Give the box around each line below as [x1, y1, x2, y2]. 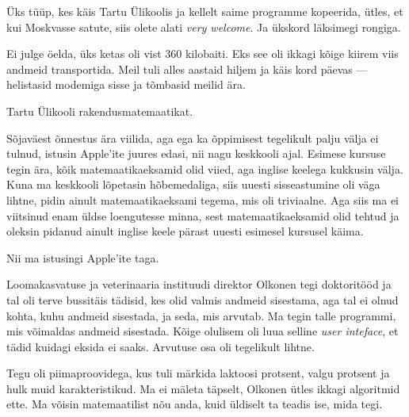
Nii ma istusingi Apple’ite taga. [6, 249, 159, 266]
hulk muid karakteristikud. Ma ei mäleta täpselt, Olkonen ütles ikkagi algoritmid [6, 380, 400, 396]
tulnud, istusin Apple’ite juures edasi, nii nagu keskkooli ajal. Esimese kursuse [6, 145, 386, 162]
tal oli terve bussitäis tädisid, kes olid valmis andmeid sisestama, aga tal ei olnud [6, 291, 399, 308]
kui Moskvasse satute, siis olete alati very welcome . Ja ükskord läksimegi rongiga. [6, 18, 401, 35]
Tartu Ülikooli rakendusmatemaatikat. [6, 102, 193, 119]
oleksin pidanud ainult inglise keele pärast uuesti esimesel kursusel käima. [6, 223, 364, 239]
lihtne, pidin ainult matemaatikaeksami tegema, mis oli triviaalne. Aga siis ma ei [6, 191, 399, 208]
